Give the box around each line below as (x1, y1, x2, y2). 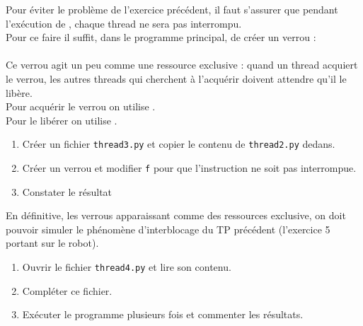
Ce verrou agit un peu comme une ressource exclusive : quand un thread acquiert (6, 57, 358, 72)
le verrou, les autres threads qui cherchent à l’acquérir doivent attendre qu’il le (6, 71, 347, 86)
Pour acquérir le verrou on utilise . (6, 99, 156, 114)
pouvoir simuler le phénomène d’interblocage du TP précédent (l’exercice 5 (6, 221, 330, 236)
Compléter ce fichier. (22, 283, 113, 298)
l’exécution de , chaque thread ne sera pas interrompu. (6, 16, 242, 30)
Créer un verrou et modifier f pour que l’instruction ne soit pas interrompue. (22, 161, 357, 175)
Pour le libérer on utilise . (6, 112, 117, 127)
